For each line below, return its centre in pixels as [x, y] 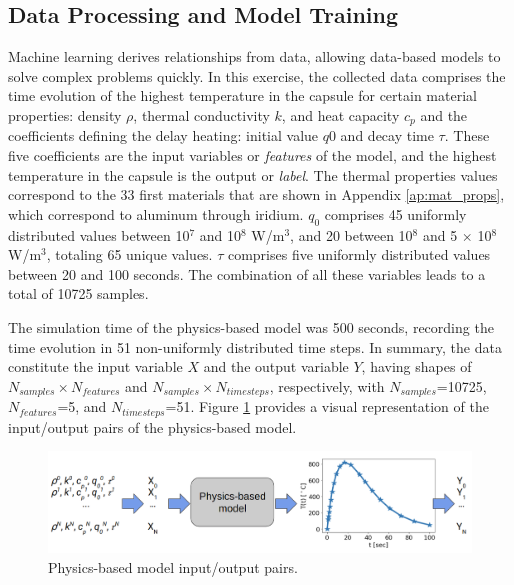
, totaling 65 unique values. [129, 254]
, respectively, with [327, 385]
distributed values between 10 [99, 234]
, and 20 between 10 [351, 234]
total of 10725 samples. [78, 293]
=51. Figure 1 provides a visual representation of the [327, 406]
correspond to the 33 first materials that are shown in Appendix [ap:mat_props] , [256, 194]
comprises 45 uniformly [395, 213]
